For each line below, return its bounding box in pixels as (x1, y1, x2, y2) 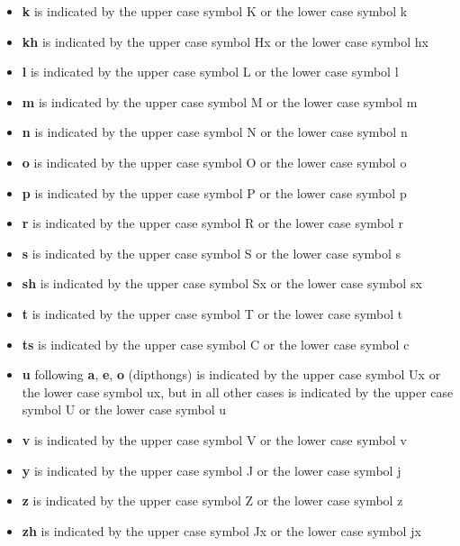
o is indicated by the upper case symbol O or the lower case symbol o (22, 152, 407, 171)
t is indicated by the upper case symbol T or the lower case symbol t (22, 304, 403, 323)
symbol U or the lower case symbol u (22, 400, 227, 419)
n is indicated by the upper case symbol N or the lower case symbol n (22, 123, 408, 141)
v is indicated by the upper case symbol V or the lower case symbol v (22, 430, 407, 449)
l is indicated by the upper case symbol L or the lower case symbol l (22, 62, 399, 81)
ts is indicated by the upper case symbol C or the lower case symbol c (22, 334, 410, 353)
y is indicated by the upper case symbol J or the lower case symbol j (22, 460, 401, 479)
